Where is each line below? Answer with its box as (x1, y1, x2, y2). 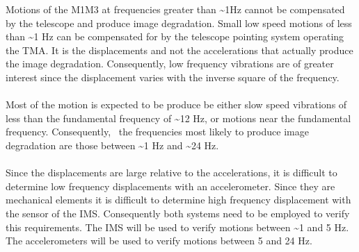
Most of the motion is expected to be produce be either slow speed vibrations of (6, 97, 347, 112)
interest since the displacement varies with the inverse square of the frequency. (6, 69, 340, 84)
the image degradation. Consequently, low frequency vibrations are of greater (6, 56, 334, 71)
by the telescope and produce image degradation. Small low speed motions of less (6, 15, 352, 30)
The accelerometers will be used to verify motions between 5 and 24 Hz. (6, 233, 312, 248)
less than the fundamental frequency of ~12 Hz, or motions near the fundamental (6, 110, 351, 125)
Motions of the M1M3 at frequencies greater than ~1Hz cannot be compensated (6, 2, 345, 16)
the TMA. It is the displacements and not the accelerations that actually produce (6, 42, 353, 57)
